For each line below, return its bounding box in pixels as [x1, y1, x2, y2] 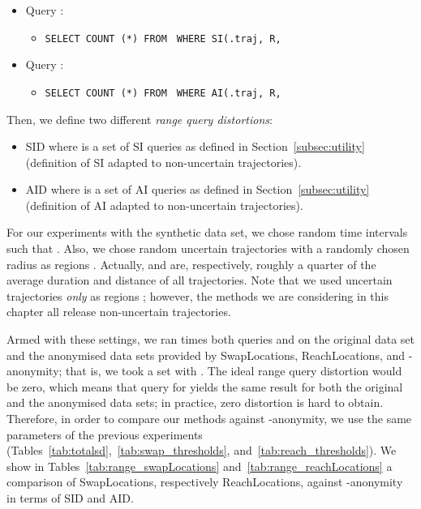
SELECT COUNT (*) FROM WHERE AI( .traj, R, [45, 87, 281, 99]
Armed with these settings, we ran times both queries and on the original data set [6, 331, 415, 348]
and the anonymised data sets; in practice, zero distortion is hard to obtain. [6, 394, 384, 411]
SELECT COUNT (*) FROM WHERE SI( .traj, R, [45, 32, 281, 45]
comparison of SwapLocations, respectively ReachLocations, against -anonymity [6, 473, 403, 490]
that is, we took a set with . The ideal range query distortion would [66, 362, 402, 379]
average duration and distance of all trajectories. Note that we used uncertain [6, 272, 393, 289]
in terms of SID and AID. [6, 489, 134, 506]
